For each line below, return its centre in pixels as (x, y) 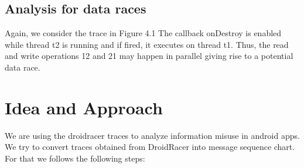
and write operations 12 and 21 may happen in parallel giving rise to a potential (149, 56)
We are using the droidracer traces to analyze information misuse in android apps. (152, 135)
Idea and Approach (84, 107)
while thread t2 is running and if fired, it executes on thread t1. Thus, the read (147, 44)
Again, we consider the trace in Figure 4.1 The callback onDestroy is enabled (143, 33)
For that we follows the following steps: (75, 158)
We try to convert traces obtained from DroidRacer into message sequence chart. (150, 147)
